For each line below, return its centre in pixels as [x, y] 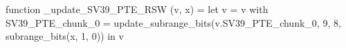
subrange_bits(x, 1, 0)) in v [65, 36]
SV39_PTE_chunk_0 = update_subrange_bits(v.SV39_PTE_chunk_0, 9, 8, [173, 22]
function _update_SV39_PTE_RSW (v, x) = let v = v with [137, 9]
